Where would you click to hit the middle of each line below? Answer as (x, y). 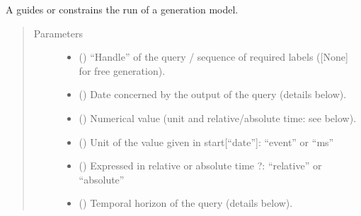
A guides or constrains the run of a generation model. (122, 9)
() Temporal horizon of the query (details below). (186, 203)
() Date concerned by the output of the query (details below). (213, 94)
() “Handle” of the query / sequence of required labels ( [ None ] (213, 57)
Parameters (58, 33)
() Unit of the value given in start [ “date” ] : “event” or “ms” (206, 142)
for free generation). (122, 70)
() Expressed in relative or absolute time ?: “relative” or (200, 166)
